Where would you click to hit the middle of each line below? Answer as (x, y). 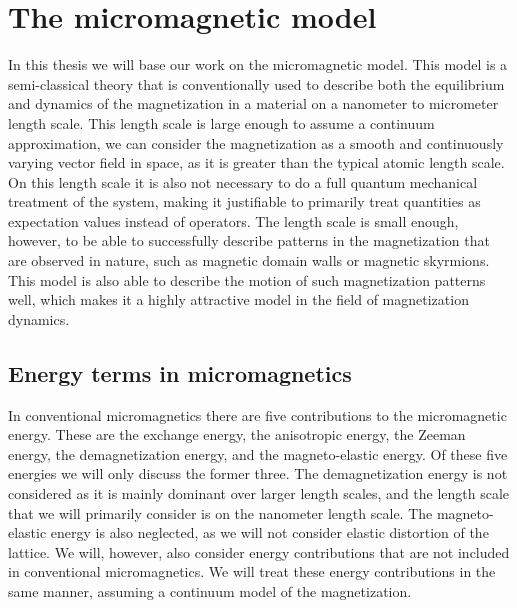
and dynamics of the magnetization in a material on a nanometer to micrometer (253, 103)
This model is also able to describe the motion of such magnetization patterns (247, 279)
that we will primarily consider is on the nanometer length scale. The (220, 512)
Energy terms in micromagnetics (180, 372)
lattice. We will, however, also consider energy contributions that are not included (259, 551)
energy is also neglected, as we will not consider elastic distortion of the (269, 532)
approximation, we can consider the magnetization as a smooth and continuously (256, 142)
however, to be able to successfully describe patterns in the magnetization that (249, 240)
